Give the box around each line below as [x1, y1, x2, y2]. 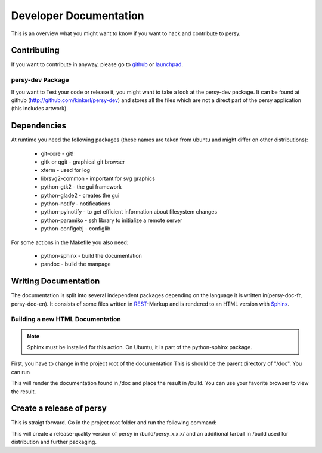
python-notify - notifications [41, 200, 110, 207]
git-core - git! [41, 150, 74, 157]
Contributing [11, 45, 60, 56]
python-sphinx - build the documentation [41, 252, 143, 259]
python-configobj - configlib [41, 225, 111, 232]
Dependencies [11, 121, 67, 131]
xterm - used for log [41, 167, 91, 174]
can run [11, 368, 30, 375]
